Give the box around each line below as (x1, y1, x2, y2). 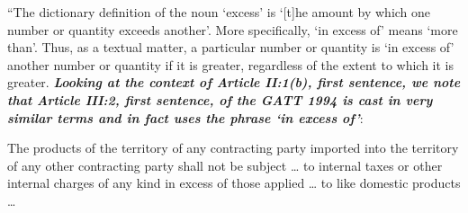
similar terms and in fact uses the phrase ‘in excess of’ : (7, 108, 364, 127)
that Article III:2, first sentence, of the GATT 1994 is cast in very (7, 90, 433, 109)
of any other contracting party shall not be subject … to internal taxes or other (7, 155, 443, 174)
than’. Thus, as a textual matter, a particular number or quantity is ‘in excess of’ (7, 38, 454, 57)
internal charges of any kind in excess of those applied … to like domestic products (7, 173, 461, 192)
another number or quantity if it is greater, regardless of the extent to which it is (7, 55, 454, 74)
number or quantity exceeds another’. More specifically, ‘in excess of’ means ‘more (7, 20, 458, 39)
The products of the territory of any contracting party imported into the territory (7, 138, 459, 157)
